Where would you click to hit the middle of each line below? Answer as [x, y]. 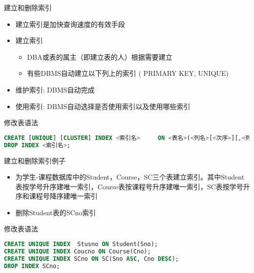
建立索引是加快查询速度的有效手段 [70, 24]
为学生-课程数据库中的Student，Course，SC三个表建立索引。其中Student [130, 177]
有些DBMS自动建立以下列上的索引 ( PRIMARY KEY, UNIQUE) [128, 73]
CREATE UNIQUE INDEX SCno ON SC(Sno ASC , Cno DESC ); [92, 259]
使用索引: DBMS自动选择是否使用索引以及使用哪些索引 [103, 106]
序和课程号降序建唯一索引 [56, 196]
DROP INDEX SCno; [32, 266]
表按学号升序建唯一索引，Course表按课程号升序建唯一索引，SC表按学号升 [133, 186]
